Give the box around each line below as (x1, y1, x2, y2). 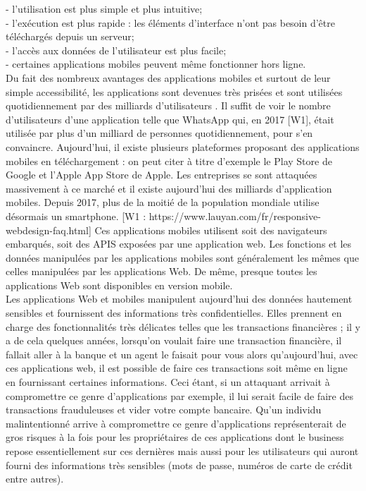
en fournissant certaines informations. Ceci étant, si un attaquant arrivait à (6, 375, 330, 389)
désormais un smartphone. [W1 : (6, 208, 146, 223)
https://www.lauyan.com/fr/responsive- (149, 208, 321, 223)
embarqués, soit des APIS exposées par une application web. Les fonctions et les (6, 236, 352, 251)
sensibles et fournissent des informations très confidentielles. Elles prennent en (6, 305, 342, 320)
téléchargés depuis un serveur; (6, 29, 134, 44)
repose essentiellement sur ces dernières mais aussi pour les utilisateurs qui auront (6, 444, 359, 458)
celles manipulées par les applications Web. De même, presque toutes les (6, 264, 317, 279)
